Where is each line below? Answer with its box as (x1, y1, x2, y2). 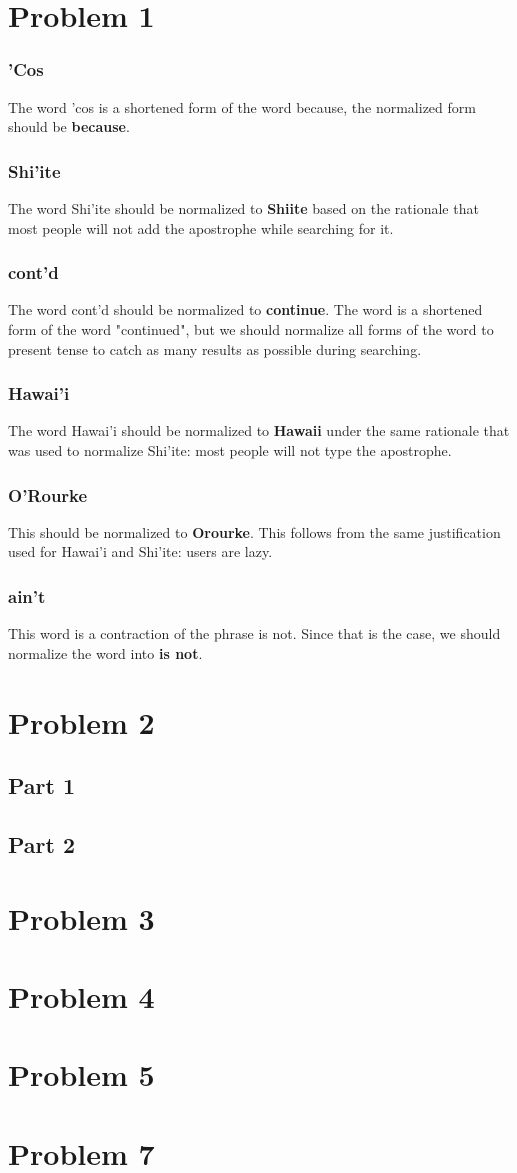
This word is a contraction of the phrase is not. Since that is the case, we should (8, 623, 501, 644)
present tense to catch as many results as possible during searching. (8, 338, 422, 359)
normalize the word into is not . (8, 642, 203, 663)
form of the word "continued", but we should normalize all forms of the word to (8, 319, 494, 339)
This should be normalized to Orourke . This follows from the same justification (8, 521, 501, 542)
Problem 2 (8, 701, 155, 742)
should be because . (8, 116, 130, 137)
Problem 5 (8, 1054, 155, 1095)
